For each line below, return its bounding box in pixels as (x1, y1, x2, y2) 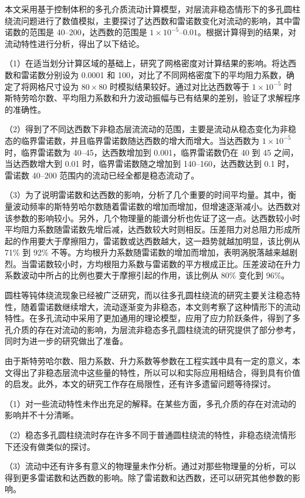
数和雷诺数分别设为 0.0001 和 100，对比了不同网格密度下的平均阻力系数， (5, 68, 286, 80)
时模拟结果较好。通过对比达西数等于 (109, 80, 249, 92)
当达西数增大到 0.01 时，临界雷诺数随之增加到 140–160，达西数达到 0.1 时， (5, 157, 294, 170)
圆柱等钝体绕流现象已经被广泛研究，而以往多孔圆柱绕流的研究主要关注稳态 (5, 289, 292, 301)
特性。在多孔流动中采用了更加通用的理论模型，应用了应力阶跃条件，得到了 (5, 312, 292, 324)
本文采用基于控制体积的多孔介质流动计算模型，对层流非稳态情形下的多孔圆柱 (5, 3, 300, 15)
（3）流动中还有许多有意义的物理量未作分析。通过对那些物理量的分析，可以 (5, 460, 296, 472)
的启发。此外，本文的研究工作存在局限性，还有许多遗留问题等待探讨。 (5, 378, 276, 390)
